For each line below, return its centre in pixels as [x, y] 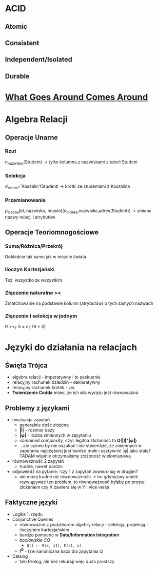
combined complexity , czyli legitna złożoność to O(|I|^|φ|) [78, 440]
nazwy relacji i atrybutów [30, 217]
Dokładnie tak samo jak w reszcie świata [46, 257]
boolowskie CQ [35, 540]
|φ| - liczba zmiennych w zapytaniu [55, 435]
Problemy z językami [37, 408]
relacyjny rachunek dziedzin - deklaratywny [56, 382]
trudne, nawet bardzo [41, 466]
